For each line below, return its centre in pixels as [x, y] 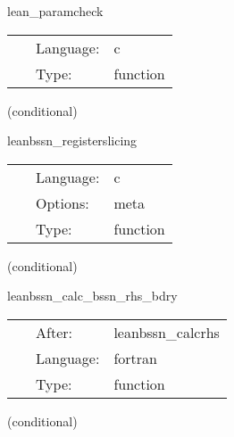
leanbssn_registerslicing [72, 140]
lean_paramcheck [55, 11]
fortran [135, 358]
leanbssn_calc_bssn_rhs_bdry [92, 296]
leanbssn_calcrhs [167, 332]
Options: [63, 202]
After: [54, 332]
